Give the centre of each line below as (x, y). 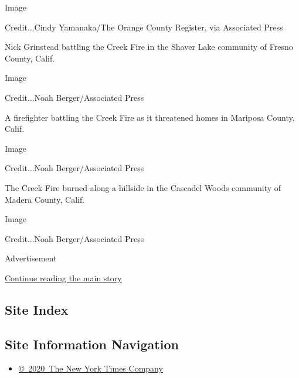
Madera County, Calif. (45, 199)
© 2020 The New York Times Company (91, 368)
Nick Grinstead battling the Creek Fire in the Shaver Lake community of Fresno (149, 47)
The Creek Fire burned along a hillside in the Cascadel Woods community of (143, 187)
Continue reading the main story (63, 277)
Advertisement (31, 258)
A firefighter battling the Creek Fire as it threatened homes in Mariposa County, (150, 117)
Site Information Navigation (92, 344)
